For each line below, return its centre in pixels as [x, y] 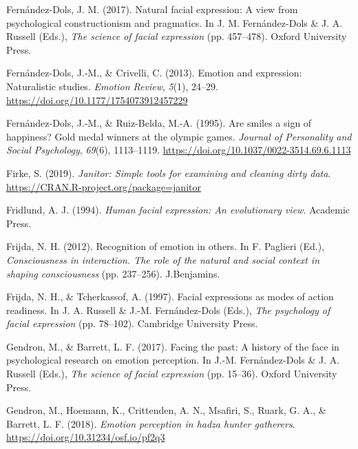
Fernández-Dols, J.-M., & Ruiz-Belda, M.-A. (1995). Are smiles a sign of [159, 123]
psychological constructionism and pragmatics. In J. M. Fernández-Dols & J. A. [175, 22]
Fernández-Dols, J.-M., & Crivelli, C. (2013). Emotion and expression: [154, 73]
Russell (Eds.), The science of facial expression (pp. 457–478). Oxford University [177, 36]
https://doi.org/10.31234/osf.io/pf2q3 [86, 437]
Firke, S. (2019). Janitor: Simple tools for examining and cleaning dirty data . [169, 173]
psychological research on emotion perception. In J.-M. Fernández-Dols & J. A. [173, 360]
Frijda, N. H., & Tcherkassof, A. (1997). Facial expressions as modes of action [170, 296]
